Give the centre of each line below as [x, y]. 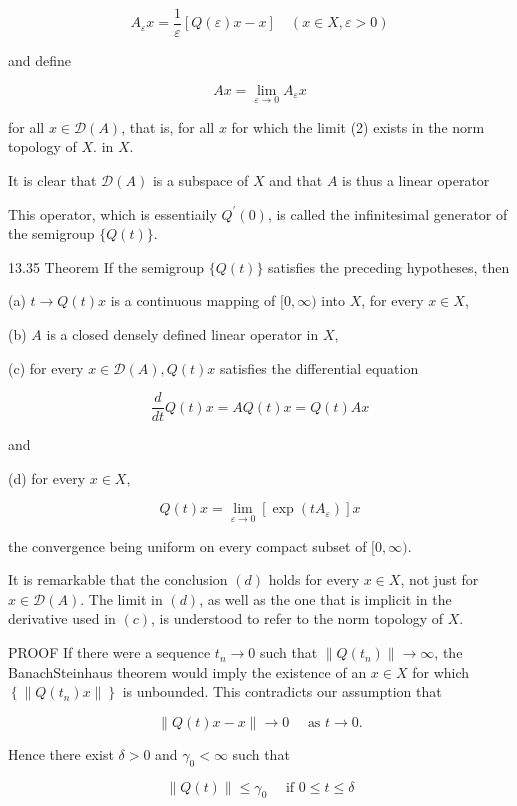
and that [296, 180]
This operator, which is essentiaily [112, 213]
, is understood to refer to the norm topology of [297, 618]
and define [40, 60]
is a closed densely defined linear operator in [182, 334]
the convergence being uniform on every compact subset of [187, 545]
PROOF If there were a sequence [109, 652]
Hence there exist [61, 753]
